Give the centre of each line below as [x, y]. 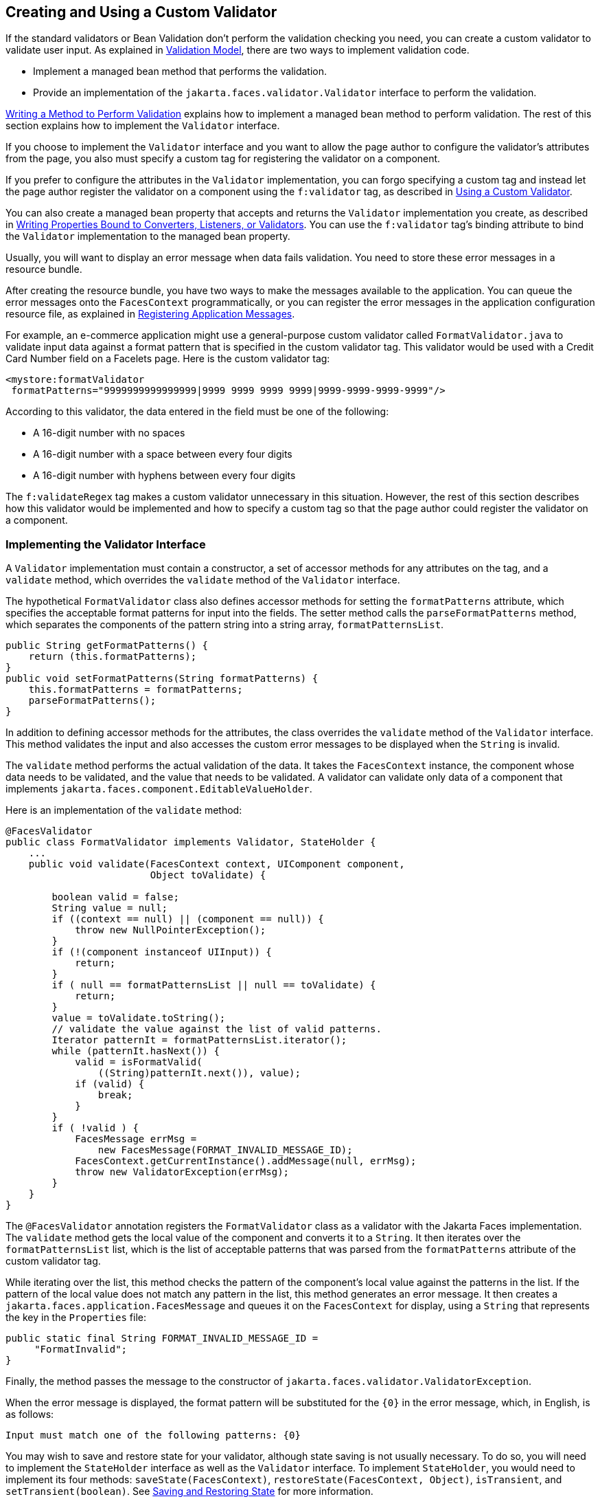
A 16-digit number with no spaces [109, 433]
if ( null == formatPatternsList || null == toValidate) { [214, 985]
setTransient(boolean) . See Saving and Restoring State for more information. [189, 1491]
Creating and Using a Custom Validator [141, 12]
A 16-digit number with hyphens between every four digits [164, 476]
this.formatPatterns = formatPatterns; [136, 690]
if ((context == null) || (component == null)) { [188, 919]
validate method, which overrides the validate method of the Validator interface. [203, 580]
